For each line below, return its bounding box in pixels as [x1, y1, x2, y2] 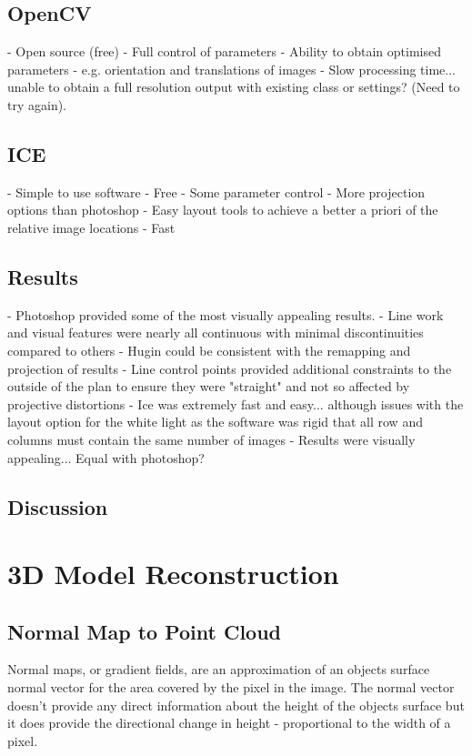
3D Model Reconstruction [7, 555, 339, 592]
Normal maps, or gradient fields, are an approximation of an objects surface [7, 660, 430, 679]
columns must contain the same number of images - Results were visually [7, 429, 416, 449]
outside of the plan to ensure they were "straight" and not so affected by [7, 377, 410, 396]
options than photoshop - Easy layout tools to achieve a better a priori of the [7, 200, 438, 219]
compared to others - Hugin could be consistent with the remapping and [7, 340, 411, 359]
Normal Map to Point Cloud [7, 617, 282, 645]
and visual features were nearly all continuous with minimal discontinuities [7, 323, 424, 342]
